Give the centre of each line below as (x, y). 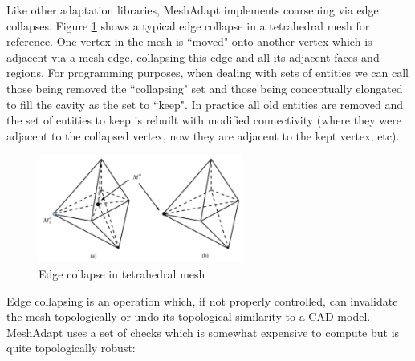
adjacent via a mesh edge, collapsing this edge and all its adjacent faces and (193, 57)
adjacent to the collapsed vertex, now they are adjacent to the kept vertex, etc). (203, 135)
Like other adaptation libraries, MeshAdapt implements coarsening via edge (193, 10)
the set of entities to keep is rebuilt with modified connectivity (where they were (204, 120)
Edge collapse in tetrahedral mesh (122, 274)
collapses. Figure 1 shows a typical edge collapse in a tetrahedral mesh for (188, 25)
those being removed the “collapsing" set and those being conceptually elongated (205, 88)
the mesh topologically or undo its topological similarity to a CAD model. (189, 316)
